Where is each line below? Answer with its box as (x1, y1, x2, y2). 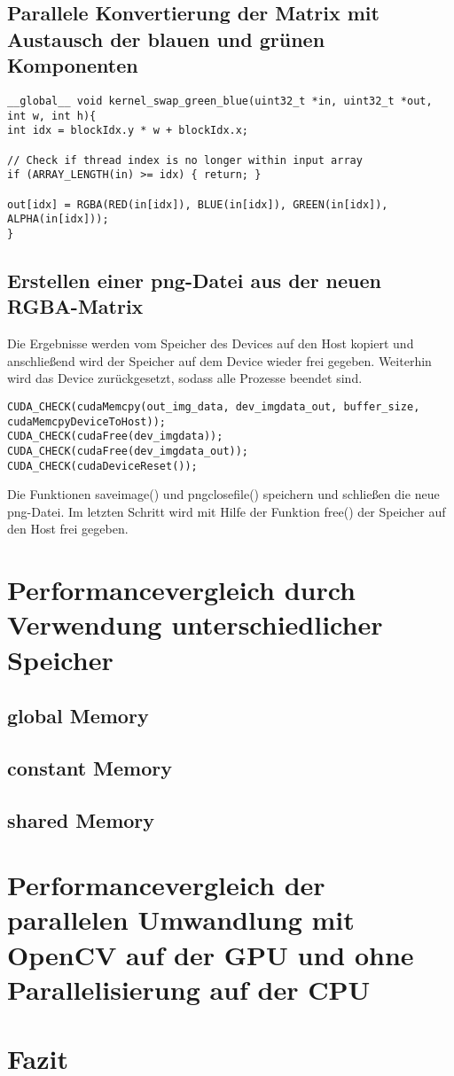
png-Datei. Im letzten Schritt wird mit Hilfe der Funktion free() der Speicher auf (7, 502, 446, 520)
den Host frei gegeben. (7, 519, 129, 538)
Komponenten (7, 51, 138, 79)
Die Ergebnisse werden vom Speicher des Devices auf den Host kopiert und (7, 334, 414, 353)
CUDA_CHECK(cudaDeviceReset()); (7, 459, 198, 472)
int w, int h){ (7, 109, 97, 122)
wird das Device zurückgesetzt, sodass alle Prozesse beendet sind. (7, 369, 363, 387)
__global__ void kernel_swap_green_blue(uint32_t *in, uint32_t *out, (7, 94, 433, 107)
